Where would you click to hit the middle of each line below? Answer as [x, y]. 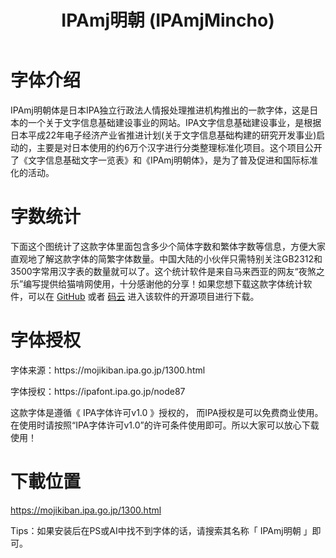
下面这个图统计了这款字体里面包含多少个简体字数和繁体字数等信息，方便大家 [168, 246]
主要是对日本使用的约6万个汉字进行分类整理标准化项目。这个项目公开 [179, 147]
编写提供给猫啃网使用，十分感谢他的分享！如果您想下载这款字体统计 [163, 283]
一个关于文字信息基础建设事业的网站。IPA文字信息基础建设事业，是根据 [174, 122]
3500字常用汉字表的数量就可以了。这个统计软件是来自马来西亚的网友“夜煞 [163, 271]
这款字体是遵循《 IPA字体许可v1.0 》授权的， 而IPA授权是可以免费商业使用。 [167, 412]
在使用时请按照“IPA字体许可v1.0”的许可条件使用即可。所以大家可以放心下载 [165, 425]
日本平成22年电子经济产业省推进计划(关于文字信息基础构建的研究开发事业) [163, 135]
